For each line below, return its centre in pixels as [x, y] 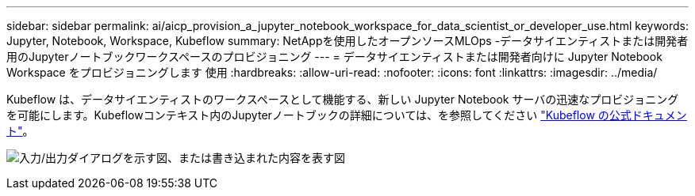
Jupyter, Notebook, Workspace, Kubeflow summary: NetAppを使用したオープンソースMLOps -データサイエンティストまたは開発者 [347, 41]
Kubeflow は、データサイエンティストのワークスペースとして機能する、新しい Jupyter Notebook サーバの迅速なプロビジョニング [343, 99]
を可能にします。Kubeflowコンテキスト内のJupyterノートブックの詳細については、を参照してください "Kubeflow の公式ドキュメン [347, 115]
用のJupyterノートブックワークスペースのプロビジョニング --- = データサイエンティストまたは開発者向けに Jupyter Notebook [334, 57]
